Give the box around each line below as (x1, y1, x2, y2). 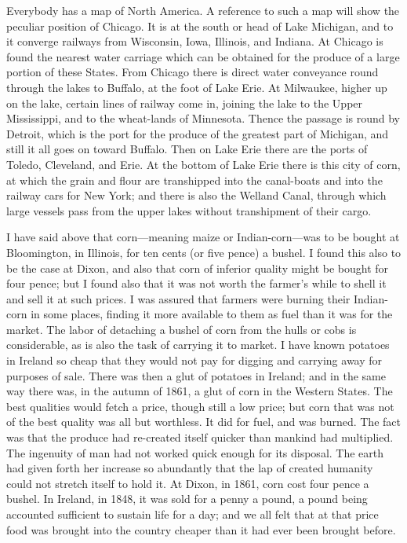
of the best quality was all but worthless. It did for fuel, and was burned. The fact (6, 413, 401, 430)
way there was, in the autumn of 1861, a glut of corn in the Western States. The (6, 383, 393, 399)
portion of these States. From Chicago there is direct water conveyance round (6, 64, 379, 80)
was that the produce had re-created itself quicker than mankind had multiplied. (6, 429, 394, 446)
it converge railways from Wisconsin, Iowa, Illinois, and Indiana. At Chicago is (6, 33, 383, 50)
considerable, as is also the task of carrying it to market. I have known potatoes (6, 336, 390, 353)
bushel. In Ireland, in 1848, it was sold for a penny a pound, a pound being (6, 490, 368, 507)
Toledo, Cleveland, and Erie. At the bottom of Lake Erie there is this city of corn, (6, 156, 401, 172)
